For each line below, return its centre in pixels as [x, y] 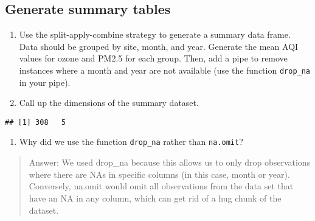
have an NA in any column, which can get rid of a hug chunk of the [155, 198]
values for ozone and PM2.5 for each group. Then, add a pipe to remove [153, 58]
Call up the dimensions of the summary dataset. [109, 103]
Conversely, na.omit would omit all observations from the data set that [161, 186]
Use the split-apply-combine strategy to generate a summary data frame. [155, 34]
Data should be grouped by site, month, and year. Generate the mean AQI [159, 46]
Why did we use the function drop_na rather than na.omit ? [131, 142]
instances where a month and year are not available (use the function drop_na [165, 70]
